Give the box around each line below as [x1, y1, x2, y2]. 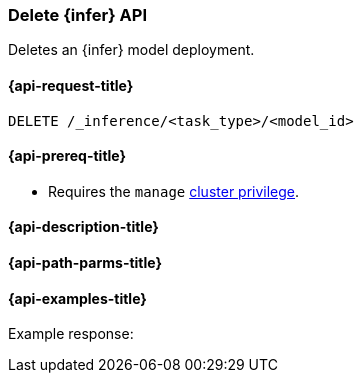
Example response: [8, 325, 134, 343]
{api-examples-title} [8, 289, 147, 307]
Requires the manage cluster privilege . [48, 182, 300, 200]
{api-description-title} [8, 218, 159, 236]
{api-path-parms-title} [8, 254, 163, 272]
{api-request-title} [8, 76, 134, 94]
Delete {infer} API [8, 5, 147, 25]
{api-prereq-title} [8, 147, 127, 165]
